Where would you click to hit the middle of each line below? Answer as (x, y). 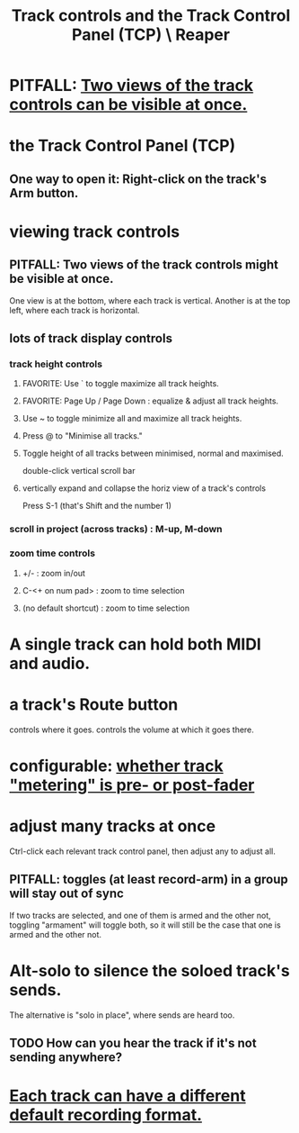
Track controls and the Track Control (151, 16)
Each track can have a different (128, 1096)
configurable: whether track (116, 766)
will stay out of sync (66, 894)
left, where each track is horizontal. (75, 310)
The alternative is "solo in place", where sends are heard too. (122, 1015)
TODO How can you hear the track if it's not (133, 1043)
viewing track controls (95, 231)
